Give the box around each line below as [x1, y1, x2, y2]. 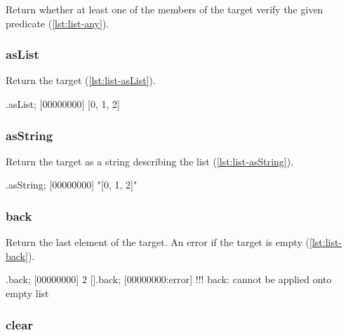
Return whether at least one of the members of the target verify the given [6, 2, 323, 16]
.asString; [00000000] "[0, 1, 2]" [6, 177, 138, 192]
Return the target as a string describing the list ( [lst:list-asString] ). [6, 153, 294, 168]
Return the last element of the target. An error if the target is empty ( [6, 235, 309, 249]
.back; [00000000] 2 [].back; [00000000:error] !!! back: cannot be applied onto [6, 272, 332, 287]
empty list [6, 286, 49, 300]
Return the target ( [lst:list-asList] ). [6, 73, 156, 88]
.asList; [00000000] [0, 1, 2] [6, 97, 120, 111]
